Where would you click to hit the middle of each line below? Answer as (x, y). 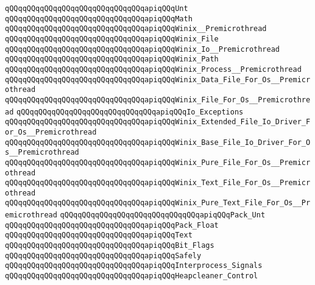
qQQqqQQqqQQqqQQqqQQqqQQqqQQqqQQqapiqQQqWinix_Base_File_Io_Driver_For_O (158, 142)
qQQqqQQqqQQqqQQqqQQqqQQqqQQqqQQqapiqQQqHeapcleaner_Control (132, 276)
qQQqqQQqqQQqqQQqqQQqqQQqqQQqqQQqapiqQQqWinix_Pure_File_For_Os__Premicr (158, 162)
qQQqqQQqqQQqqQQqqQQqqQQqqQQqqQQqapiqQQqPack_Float (112, 225)
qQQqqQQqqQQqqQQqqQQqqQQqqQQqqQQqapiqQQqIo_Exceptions (130, 112)
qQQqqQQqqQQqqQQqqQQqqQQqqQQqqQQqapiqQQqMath (99, 19)
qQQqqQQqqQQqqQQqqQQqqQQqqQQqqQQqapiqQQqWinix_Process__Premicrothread (153, 69)
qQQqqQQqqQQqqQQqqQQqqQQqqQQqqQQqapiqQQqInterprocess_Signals (134, 266)
